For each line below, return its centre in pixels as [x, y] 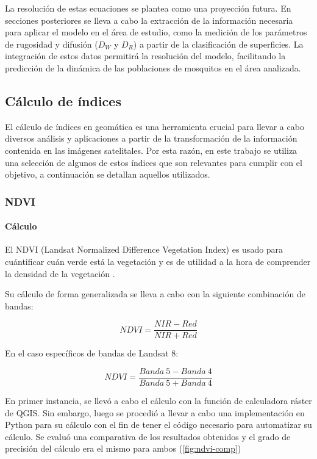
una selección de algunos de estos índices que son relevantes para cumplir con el [154, 162]
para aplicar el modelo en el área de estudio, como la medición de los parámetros [156, 32]
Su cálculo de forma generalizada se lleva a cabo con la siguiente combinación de [155, 294]
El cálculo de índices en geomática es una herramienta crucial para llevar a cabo [155, 126]
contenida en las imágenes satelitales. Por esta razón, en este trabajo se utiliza [151, 150]
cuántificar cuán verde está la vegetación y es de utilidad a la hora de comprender [158, 261]
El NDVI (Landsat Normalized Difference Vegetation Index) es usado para [144, 249]
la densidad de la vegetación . [60, 273]
